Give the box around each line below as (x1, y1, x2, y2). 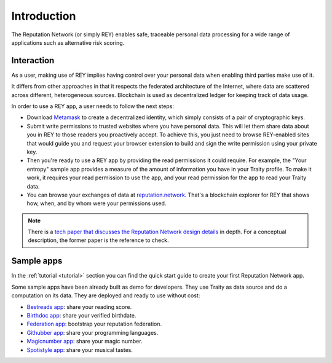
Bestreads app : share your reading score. (26, 303, 132, 310)
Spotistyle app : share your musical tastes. (26, 346, 133, 353)
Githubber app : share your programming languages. (26, 329, 159, 336)
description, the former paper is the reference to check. (28, 236, 169, 244)
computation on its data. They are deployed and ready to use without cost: (11, 292, 200, 299)
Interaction (11, 55, 55, 66)
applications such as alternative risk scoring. (11, 39, 125, 46)
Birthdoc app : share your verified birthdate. (26, 311, 136, 319)
